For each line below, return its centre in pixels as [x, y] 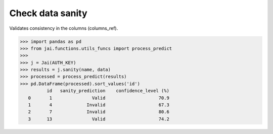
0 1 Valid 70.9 [99, 98]
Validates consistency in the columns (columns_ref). [64, 28]
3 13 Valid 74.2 [99, 119]
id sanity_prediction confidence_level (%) [108, 91]
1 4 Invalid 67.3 [99, 105]
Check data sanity [49, 13]
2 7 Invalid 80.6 [99, 112]
